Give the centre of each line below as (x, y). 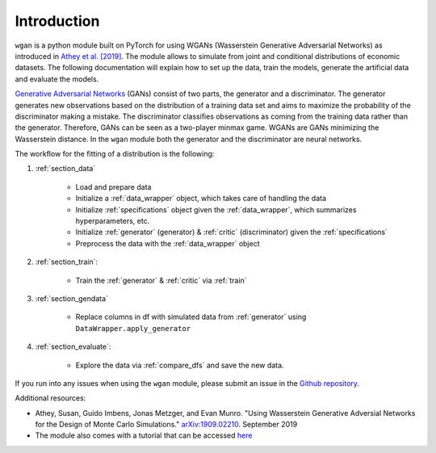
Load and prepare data (113, 187)
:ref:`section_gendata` (72, 298)
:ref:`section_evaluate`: (73, 346)
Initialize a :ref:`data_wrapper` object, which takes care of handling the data (201, 199)
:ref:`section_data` (65, 169)
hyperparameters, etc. (113, 221)
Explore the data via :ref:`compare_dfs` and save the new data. (180, 365)
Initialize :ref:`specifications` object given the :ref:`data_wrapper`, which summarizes (216, 209)
